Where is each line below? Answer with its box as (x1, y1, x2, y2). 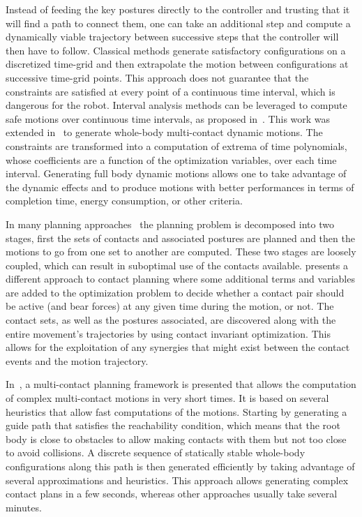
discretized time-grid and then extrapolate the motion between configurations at (6, 57, 349, 71)
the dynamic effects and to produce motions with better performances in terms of (6, 179, 354, 194)
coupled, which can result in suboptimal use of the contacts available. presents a (6, 257, 348, 272)
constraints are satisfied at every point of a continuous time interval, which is (6, 84, 335, 98)
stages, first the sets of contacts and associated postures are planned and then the (6, 230, 355, 245)
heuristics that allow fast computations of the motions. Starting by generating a (6, 404, 347, 419)
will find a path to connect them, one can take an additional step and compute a (6, 15, 351, 30)
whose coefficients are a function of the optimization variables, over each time (6, 152, 337, 167)
